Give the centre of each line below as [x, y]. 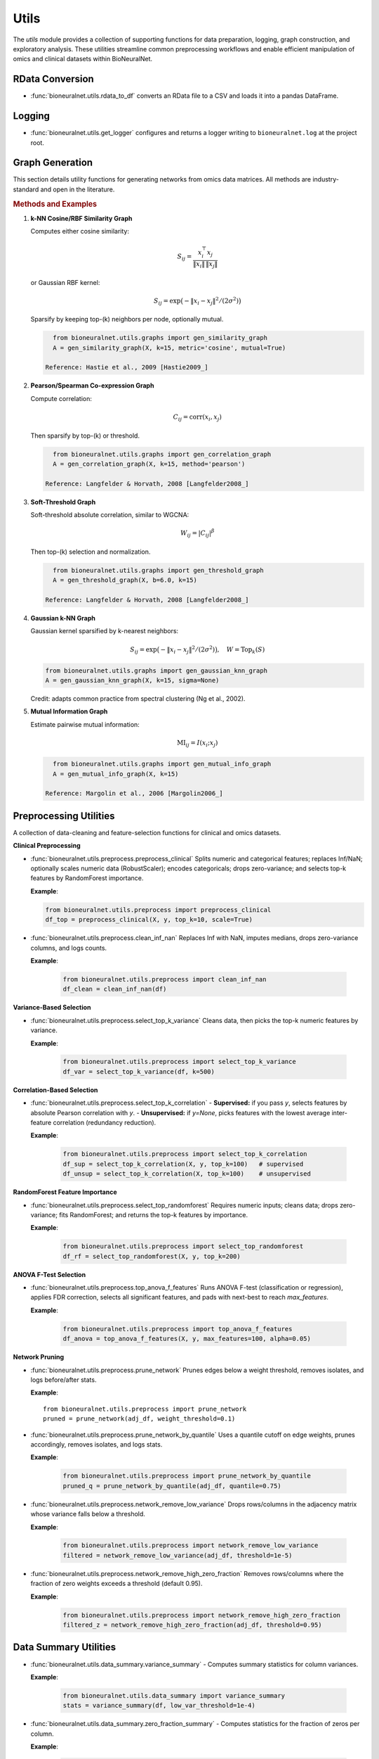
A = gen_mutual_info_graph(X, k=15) [116, 774]
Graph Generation [53, 163]
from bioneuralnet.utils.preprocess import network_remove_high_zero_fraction [201, 1615]
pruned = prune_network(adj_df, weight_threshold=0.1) [139, 1419]
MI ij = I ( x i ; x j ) [197, 744]
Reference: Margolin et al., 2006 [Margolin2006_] [134, 794]
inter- [339, 1112]
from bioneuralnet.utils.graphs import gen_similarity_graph [160, 338]
